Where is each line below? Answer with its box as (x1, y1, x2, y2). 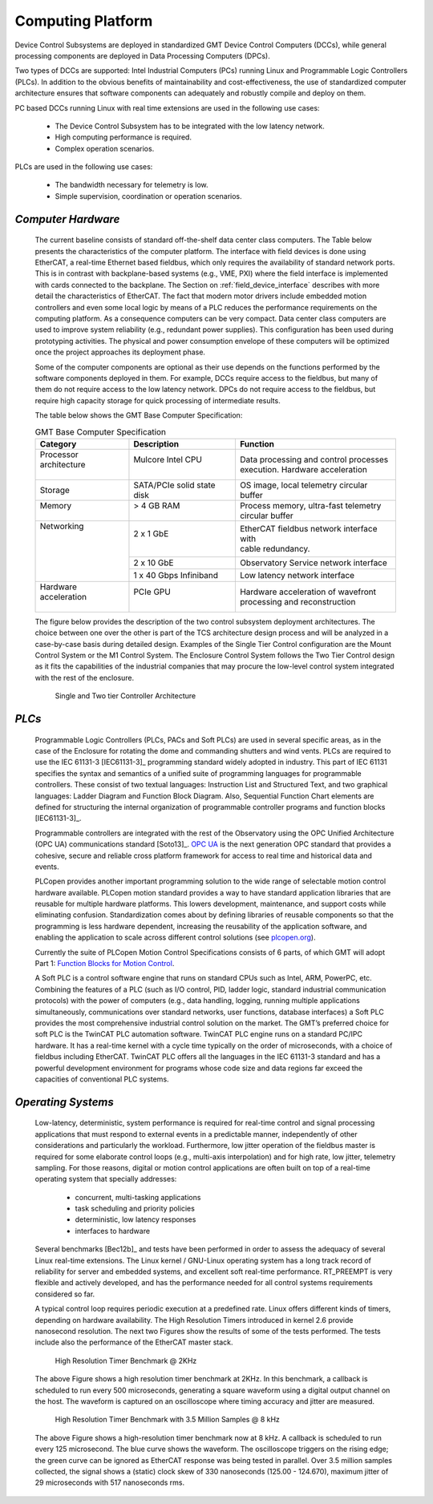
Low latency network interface (239, 570, 355, 581)
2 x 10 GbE (133, 557, 174, 568)
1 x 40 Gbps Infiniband (133, 570, 219, 581)
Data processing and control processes (239, 454, 389, 465)
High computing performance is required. (55, 132, 192, 142)
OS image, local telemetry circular (239, 479, 368, 491)
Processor (39, 449, 79, 460)
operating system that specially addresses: (34, 1174, 177, 1184)
